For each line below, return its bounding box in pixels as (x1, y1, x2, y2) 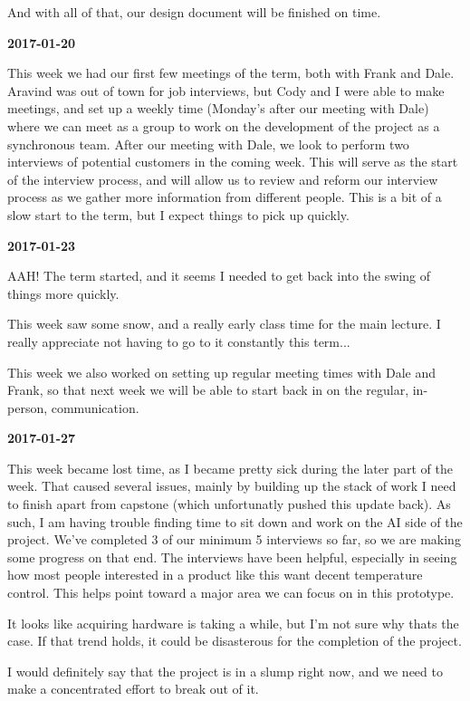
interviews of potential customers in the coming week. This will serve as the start (7, 152, 458, 171)
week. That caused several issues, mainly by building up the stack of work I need (7, 476, 456, 495)
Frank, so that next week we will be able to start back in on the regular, (7, 380, 409, 399)
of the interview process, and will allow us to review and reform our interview (7, 169, 438, 188)
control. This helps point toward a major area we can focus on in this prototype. (7, 583, 455, 602)
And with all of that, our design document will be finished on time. (7, 3, 381, 21)
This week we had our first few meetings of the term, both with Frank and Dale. (7, 63, 455, 82)
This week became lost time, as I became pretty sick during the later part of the (7, 458, 453, 477)
